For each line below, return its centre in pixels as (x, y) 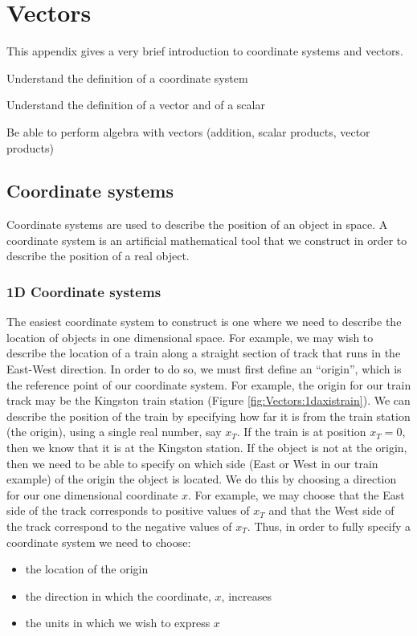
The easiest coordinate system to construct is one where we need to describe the (204, 322)
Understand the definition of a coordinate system (127, 77)
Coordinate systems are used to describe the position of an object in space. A (197, 224)
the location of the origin (87, 569)
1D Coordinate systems (84, 291)
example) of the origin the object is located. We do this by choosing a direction (202, 479)
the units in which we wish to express (118, 623)
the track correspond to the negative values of (119, 526)
